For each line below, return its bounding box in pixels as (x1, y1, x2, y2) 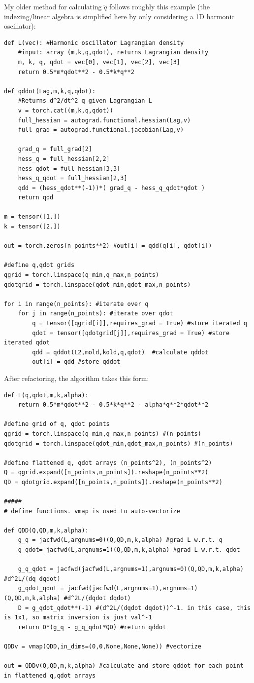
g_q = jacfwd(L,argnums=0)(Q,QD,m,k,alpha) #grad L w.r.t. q (18, 536, 222, 544)
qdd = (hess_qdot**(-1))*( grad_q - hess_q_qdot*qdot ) (18, 184, 205, 191)
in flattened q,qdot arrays (4, 672, 96, 679)
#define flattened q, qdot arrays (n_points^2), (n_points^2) (4, 459, 212, 466)
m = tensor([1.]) (4, 213, 61, 221)
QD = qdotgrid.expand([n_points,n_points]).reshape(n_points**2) (4, 478, 222, 486)
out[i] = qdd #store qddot (32, 358, 121, 366)
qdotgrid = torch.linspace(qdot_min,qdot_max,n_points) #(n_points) (4, 440, 233, 447)
